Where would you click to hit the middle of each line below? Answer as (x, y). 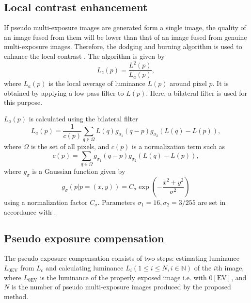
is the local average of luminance (97, 83)
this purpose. (23, 102)
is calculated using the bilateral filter (83, 118)
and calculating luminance (85, 268)
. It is (220, 83)
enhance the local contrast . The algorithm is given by (84, 56)
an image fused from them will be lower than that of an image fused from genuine (125, 37)
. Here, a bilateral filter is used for (197, 93)
